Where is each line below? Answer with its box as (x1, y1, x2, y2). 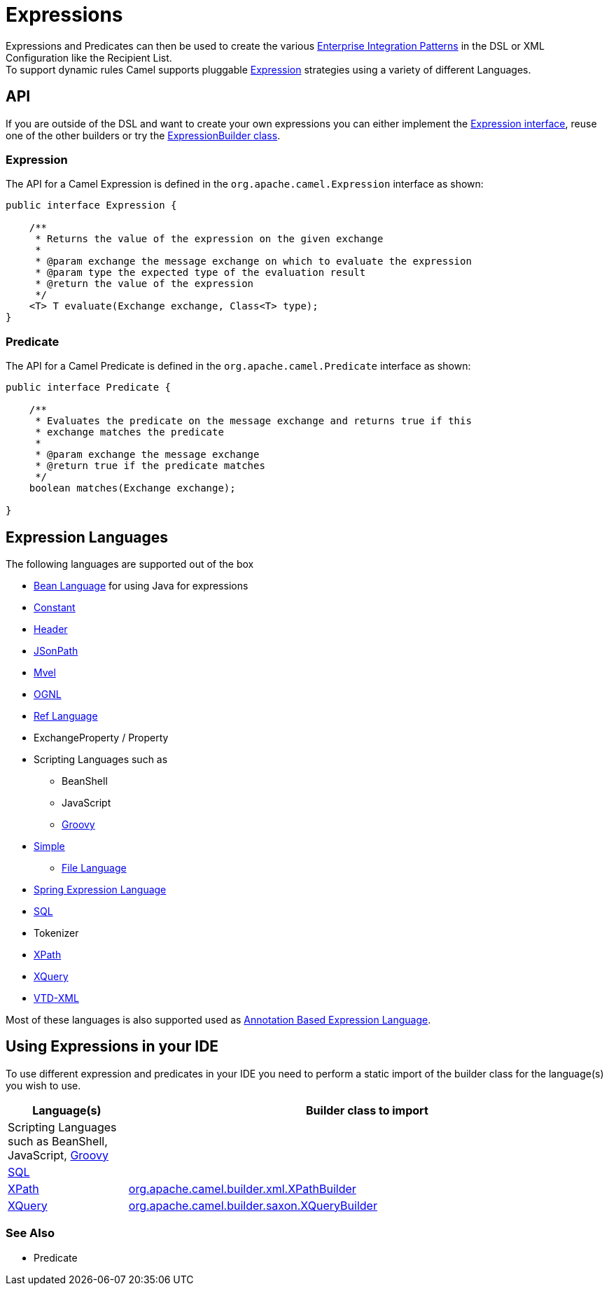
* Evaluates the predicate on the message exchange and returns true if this (35, 415, 472, 427)
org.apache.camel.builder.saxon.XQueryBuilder (128, 1198, 377, 1213)
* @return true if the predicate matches (35, 460, 265, 472)
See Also (6, 1226, 55, 1241)
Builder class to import (306, 1103, 428, 1117)
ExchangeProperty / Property (34, 731, 169, 744)
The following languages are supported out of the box (6, 557, 254, 570)
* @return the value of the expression (35, 278, 254, 290)
